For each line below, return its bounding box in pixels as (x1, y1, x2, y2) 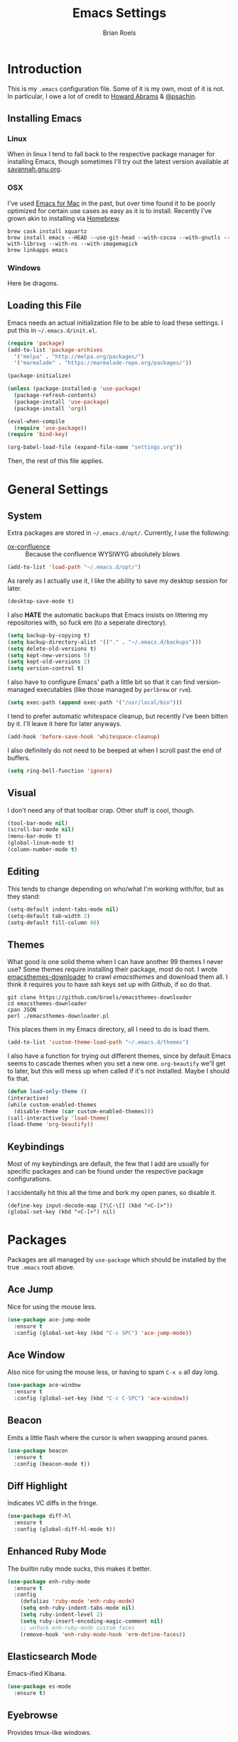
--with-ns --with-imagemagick (48, 240, 139, 247)
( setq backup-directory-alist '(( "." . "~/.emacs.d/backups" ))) (7, 638, 202, 646)
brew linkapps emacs (7, 247, 69, 254)
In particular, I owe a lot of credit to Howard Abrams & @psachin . (7, 92, 197, 100)
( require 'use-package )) (13, 424, 87, 431)
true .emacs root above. (7, 1263, 75, 1272)
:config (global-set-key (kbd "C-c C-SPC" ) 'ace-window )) (13, 1395, 190, 1402)
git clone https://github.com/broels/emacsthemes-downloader (7, 994, 193, 1001)
